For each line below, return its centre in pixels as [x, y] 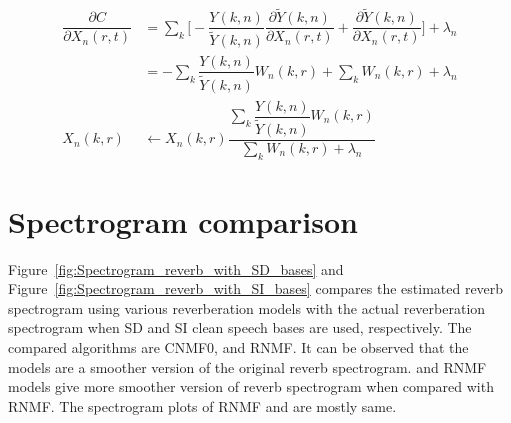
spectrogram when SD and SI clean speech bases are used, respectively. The [240, 327]
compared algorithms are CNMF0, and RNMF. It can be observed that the [238, 347]
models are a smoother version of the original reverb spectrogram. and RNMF [247, 366]
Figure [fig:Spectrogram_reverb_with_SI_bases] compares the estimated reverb [256, 288]
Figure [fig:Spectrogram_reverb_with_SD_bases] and [176, 268]
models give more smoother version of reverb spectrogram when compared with [251, 386]
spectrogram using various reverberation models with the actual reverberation [247, 307]
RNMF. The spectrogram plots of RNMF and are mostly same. [202, 405]
